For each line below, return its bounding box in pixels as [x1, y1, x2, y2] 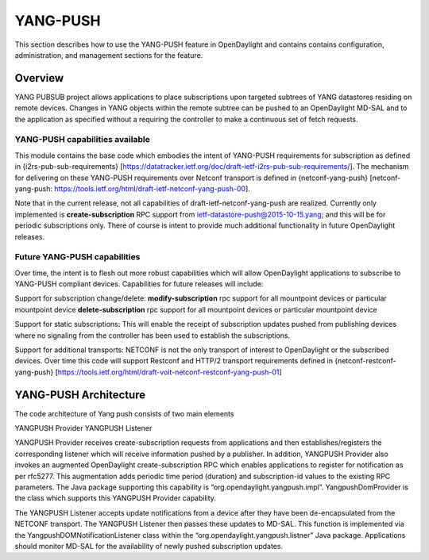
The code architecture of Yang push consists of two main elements [14, 408, 234, 418]
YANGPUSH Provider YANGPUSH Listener [14, 424, 153, 433]
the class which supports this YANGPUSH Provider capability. [14, 493, 216, 503]
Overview [14, 71, 64, 85]
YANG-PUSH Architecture [14, 388, 146, 401]
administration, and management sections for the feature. [14, 50, 203, 59]
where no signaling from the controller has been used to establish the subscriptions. [14, 330, 291, 340]
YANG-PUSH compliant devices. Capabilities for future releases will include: [14, 279, 264, 289]
